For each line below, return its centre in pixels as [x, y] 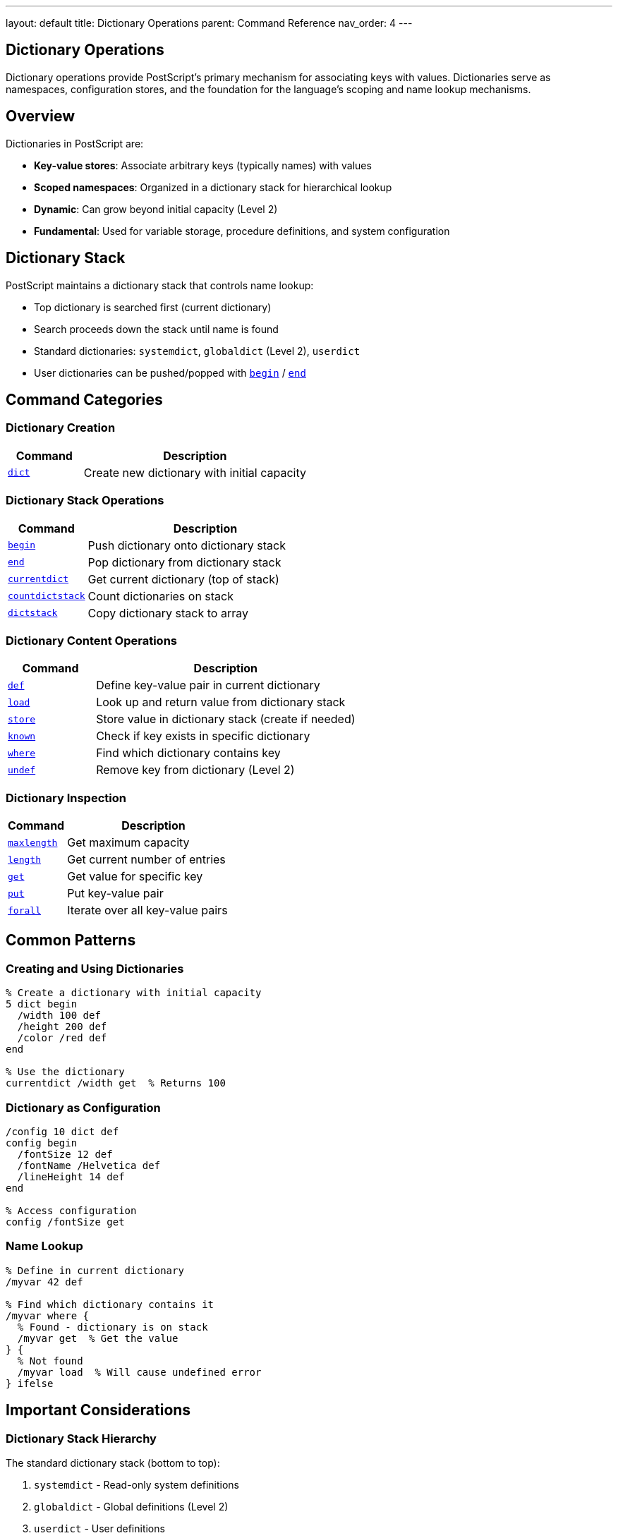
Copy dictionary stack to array [168, 613]
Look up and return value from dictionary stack [221, 702]
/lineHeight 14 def [71, 1176]
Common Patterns [71, 940]
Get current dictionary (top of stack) [183, 579]
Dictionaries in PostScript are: [75, 143]
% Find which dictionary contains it [110, 1304]
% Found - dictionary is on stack [113, 1327]
